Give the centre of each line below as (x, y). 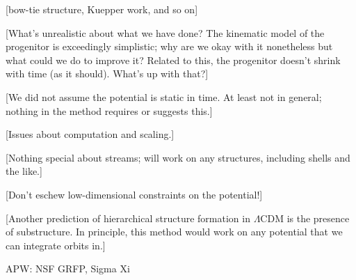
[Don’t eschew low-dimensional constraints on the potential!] (134, 194)
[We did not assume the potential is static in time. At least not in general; (164, 96)
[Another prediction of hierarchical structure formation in (128, 218)
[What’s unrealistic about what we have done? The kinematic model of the (165, 32)
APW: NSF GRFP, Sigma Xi (68, 269)
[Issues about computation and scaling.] (90, 134)
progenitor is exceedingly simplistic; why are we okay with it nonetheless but (169, 46)
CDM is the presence (305, 218)
